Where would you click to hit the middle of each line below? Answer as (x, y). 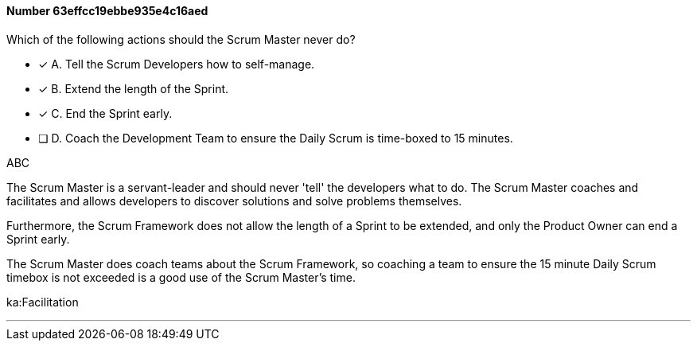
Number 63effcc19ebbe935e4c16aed (107, 11)
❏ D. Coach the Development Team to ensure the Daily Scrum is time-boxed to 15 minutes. (276, 138)
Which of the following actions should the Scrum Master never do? (181, 39)
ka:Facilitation (43, 302)
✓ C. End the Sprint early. (105, 113)
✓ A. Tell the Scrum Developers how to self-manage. (177, 64)
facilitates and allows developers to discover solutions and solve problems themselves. (234, 201)
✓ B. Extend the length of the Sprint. (134, 88)
